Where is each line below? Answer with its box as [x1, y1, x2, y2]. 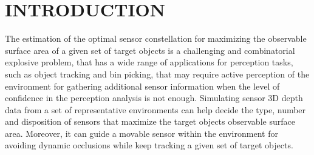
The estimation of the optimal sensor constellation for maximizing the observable [5, 32, 307, 45]
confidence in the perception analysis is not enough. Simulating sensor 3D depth [5, 91, 303, 104]
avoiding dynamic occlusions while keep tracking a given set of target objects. [5, 139, 293, 151]
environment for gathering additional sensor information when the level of [5, 79, 280, 92]
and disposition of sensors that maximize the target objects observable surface [5, 115, 295, 128]
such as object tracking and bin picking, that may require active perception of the [5, 67, 310, 80]
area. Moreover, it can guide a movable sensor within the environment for [5, 127, 278, 139]
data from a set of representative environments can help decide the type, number [5, 103, 306, 116]
